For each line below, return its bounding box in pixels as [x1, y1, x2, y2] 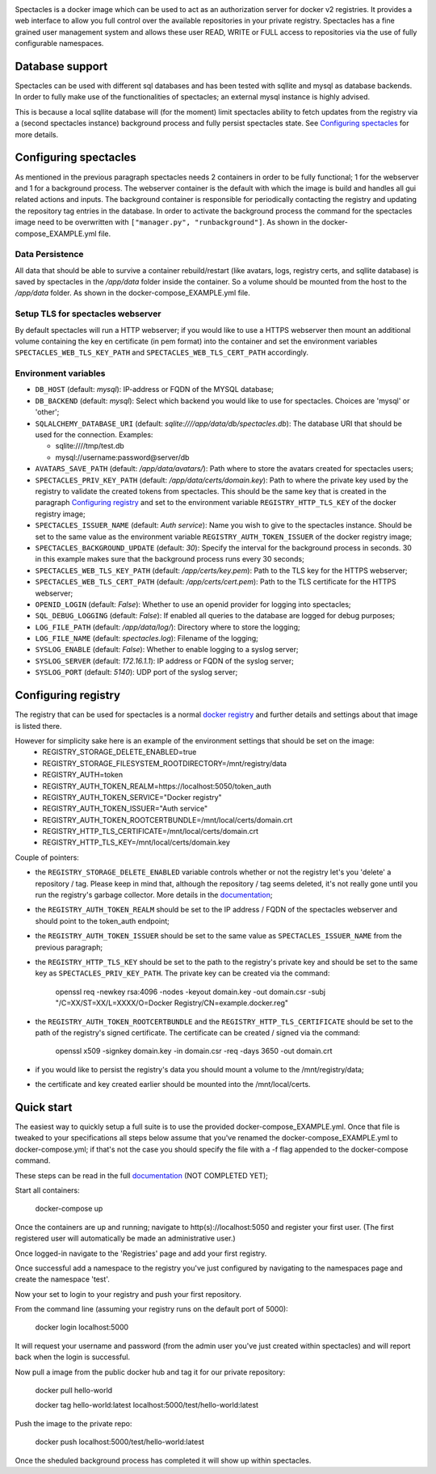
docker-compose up [35, 1204, 103, 1214]
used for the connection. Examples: [35, 430, 153, 440]
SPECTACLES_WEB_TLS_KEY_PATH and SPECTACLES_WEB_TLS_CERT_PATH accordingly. [15, 347, 308, 357]
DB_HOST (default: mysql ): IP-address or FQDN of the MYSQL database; [35, 385, 275, 394]
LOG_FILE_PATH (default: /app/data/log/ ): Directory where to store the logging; [35, 622, 300, 632]
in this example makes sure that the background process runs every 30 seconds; [35, 554, 304, 564]
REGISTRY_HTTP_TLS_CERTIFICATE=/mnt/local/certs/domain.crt [42, 827, 258, 836]
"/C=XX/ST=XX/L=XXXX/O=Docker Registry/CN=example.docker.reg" [55, 998, 289, 1008]
